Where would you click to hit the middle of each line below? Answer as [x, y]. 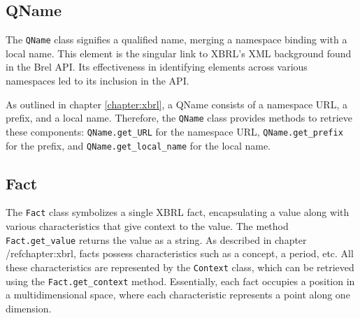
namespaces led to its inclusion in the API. [98, 81]
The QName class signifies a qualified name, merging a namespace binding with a [177, 39]
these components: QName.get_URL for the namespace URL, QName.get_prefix [174, 131]
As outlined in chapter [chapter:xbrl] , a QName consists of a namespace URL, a [177, 104]
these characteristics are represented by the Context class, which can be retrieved [180, 267]
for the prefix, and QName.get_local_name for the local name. [138, 145]
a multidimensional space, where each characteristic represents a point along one [178, 295]
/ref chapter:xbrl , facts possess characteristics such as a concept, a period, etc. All [180, 253]
